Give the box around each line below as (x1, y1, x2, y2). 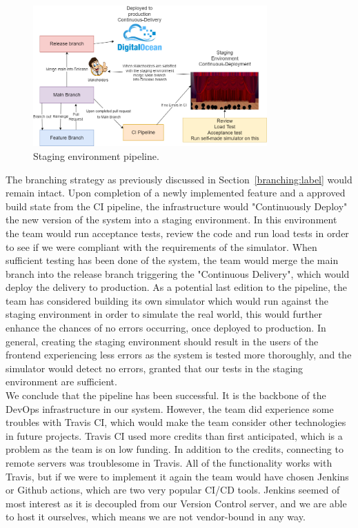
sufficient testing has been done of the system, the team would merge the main (6, 253, 339, 267)
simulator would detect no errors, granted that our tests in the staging (6, 361, 304, 375)
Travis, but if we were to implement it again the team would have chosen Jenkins (6, 469, 349, 483)
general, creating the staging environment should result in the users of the (6, 334, 319, 348)
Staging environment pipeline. (33, 148, 159, 163)
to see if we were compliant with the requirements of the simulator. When (6, 239, 317, 254)
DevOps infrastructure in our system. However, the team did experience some (6, 401, 334, 416)
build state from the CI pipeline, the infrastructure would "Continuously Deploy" (6, 199, 348, 213)
